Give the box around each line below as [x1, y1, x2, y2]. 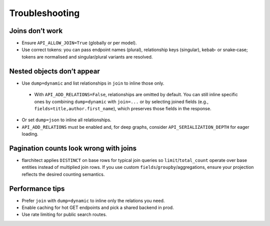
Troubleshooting [9, 8, 80, 19]
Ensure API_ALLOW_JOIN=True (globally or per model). [21, 40, 137, 46]
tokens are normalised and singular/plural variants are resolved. [21, 54, 153, 60]
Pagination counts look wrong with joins [9, 144, 137, 152]
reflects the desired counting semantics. [21, 171, 105, 177]
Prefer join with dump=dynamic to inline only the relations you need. [21, 197, 165, 203]
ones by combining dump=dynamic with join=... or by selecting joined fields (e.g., [34, 98, 208, 105]
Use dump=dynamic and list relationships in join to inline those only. [21, 80, 164, 86]
